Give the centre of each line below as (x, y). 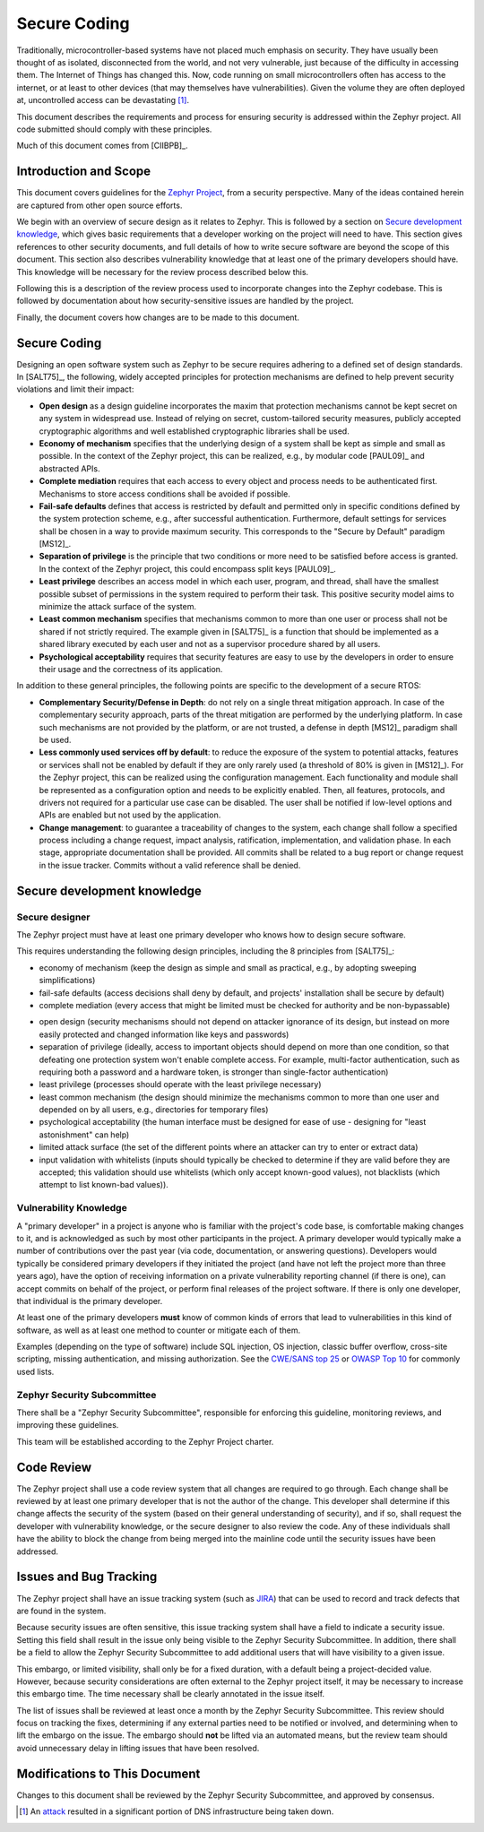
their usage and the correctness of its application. (131, 669)
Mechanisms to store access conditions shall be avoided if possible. (165, 494)
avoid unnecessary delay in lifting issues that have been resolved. (138, 1748)
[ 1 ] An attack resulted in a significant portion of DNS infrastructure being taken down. (177, 1811)
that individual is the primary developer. (90, 1301)
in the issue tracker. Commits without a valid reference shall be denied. (170, 865)
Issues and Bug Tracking (87, 1577)
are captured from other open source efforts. (99, 205)
